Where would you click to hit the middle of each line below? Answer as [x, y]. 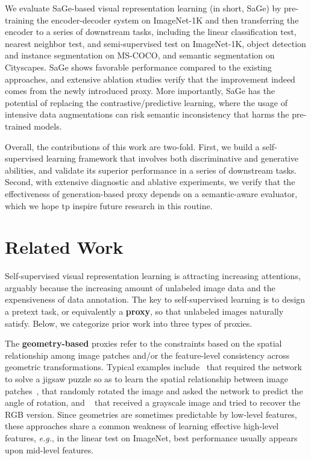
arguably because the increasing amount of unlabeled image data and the [140, 287]
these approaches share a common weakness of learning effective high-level [142, 426]
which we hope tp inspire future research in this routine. [109, 205]
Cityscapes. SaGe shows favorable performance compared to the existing [138, 67]
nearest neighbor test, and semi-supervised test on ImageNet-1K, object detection [155, 43]
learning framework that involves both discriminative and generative [172, 158]
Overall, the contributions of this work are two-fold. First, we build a [132, 146]
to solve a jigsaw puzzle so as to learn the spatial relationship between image [146, 378]
